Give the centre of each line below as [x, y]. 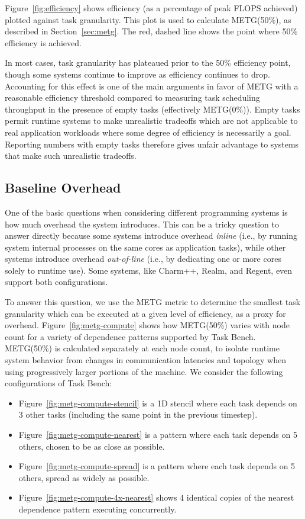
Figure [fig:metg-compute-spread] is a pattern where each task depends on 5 [157, 466]
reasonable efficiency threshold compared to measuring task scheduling [132, 97]
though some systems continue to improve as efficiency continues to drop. [137, 74]
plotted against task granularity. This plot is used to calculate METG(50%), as [148, 19]
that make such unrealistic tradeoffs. [71, 156]
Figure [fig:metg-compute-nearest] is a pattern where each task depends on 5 [158, 435]
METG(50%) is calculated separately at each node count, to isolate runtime [142, 348]
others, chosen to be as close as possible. [92, 446]
